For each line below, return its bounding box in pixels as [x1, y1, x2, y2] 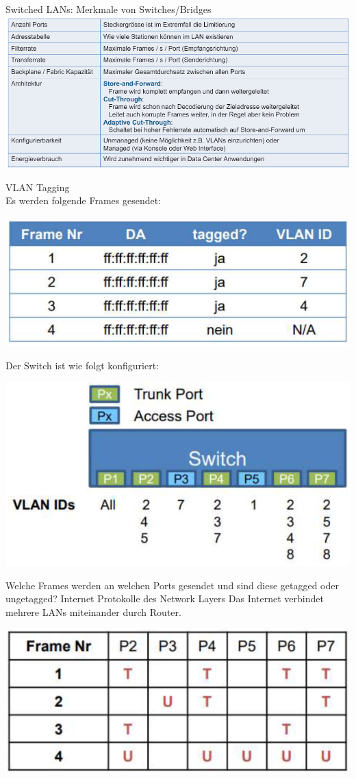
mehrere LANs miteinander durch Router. [5, 604, 181, 619]
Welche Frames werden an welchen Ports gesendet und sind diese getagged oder [5, 578, 339, 592]
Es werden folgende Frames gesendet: [5, 193, 162, 208]
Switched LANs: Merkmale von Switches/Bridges [5, 2, 212, 16]
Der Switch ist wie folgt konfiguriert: [5, 358, 160, 373]
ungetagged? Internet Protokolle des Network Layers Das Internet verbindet [5, 591, 324, 606]
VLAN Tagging [5, 180, 70, 194]
